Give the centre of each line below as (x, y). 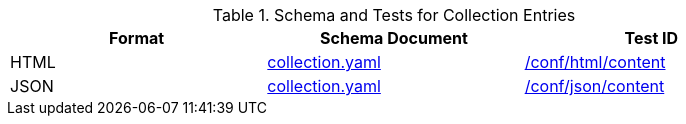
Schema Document (394, 38)
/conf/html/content (595, 62)
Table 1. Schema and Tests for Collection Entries (394, 15)
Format (137, 38)
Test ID (651, 38)
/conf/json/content (594, 86)
